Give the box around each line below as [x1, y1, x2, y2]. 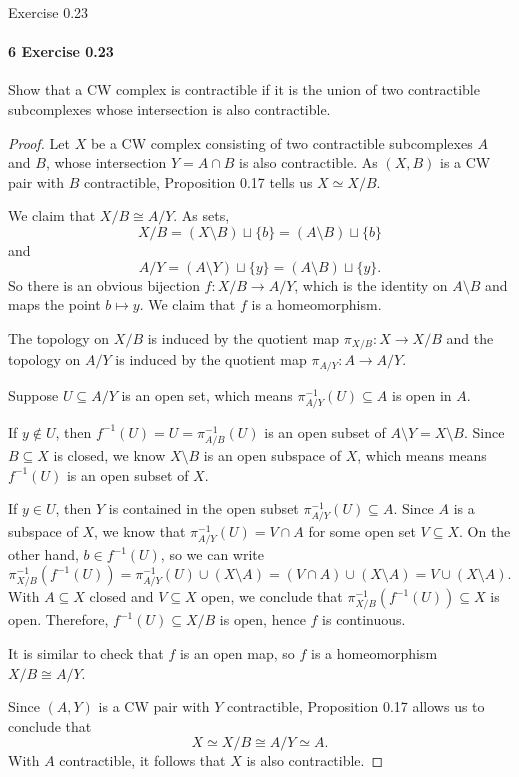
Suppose [8, 384, 59, 405]
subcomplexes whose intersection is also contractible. [8, 98, 331, 119]
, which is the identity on [294, 274, 448, 295]
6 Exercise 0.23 [8, 41, 114, 62]
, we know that [94, 521, 186, 542]
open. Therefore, [8, 609, 109, 630]
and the [446, 327, 494, 348]
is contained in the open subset [108, 498, 299, 519]
